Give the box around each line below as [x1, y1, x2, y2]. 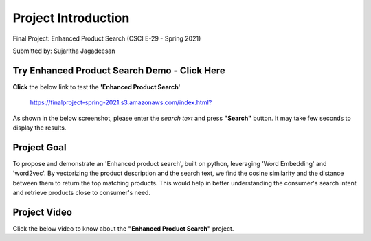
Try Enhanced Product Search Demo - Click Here [12, 65, 226, 76]
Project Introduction [12, 10, 130, 25]
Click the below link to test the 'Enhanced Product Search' [12, 82, 181, 91]
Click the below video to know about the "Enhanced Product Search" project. [12, 225, 234, 233]
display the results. [12, 124, 67, 132]
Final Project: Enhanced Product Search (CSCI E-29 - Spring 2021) [12, 34, 201, 43]
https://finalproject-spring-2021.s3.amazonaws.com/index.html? [30, 98, 212, 106]
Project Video [12, 206, 72, 218]
